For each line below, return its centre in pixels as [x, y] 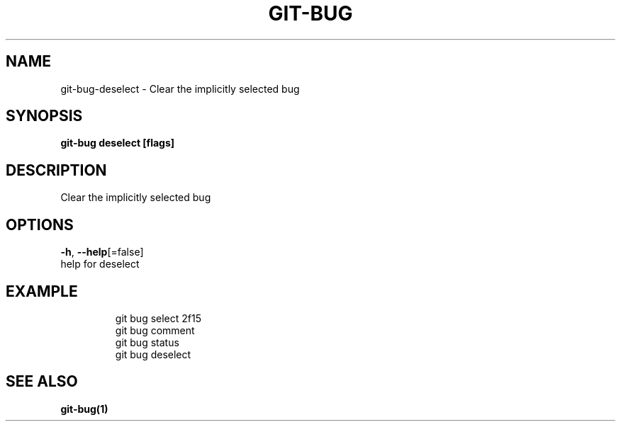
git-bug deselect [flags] [118, 143]
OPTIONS [40, 224]
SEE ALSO [42, 382]
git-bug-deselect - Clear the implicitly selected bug [180, 89]
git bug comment [155, 330]
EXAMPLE [42, 291]
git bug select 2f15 [158, 318]
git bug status [147, 342]
